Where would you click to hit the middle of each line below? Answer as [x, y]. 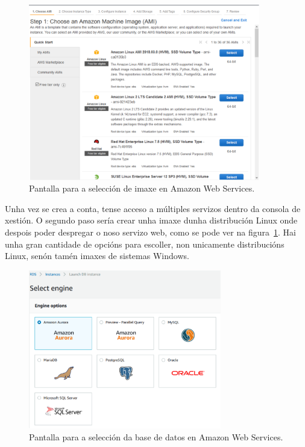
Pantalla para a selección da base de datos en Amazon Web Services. [156, 436]
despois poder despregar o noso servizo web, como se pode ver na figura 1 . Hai [150, 232]
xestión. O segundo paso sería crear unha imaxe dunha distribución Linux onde [151, 220]
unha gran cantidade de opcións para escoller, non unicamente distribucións [145, 244]
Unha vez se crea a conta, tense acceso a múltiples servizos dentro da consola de [153, 208]
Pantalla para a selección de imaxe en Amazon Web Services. [142, 188]
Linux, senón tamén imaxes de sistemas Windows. [97, 256]
